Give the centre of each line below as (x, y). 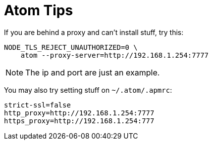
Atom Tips (39, 10)
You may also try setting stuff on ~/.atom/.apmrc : (88, 90)
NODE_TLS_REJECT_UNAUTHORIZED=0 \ (71, 47)
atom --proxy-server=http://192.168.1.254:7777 (115, 55)
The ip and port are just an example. (93, 72)
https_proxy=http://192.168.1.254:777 (79, 121)
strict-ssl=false (37, 105)
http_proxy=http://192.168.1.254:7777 (79, 113)
